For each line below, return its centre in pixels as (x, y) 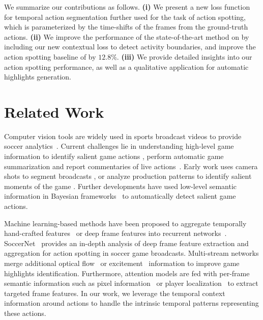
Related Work (54, 111)
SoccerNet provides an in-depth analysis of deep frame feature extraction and (126, 243)
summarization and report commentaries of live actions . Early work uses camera (131, 166)
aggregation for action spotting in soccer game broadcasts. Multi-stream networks (131, 253)
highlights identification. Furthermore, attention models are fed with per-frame (127, 273)
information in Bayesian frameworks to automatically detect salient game (120, 196)
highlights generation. (38, 77)
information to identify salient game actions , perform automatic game (114, 156)
